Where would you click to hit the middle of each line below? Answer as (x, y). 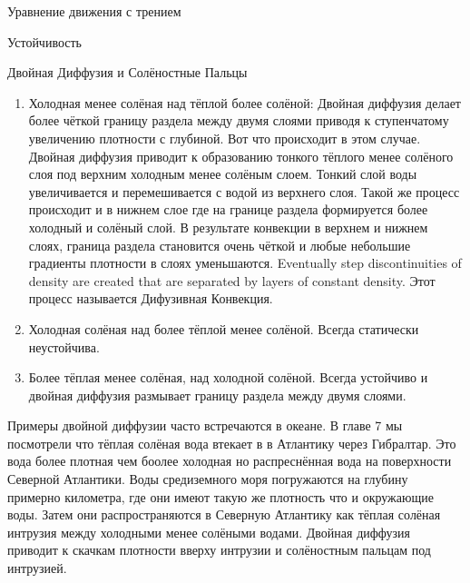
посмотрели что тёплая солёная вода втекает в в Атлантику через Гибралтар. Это (232, 443)
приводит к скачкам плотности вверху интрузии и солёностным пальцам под (219, 550)
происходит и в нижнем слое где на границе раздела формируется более (228, 209)
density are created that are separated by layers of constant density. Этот (232, 280)
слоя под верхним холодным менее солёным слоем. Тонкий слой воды (223, 174)
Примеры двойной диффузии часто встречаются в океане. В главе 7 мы (205, 425)
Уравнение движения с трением (94, 11)
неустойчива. (64, 346)
